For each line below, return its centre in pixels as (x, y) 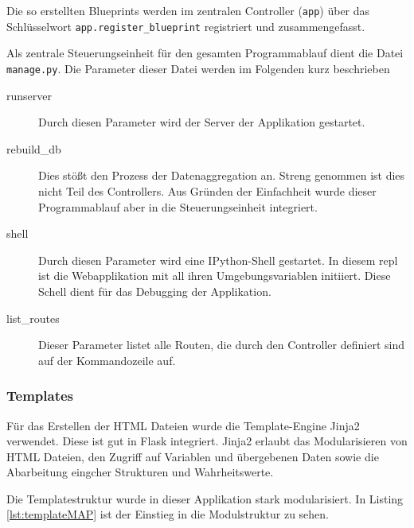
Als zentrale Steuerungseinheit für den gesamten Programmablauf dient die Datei (205, 53)
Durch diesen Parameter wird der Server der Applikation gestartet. (202, 122)
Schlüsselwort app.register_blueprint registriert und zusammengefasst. (186, 26)
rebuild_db (34, 148)
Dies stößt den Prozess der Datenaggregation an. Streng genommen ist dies (222, 175)
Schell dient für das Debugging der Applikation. (155, 291)
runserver (29, 95)
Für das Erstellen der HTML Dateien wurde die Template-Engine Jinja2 (183, 425)
